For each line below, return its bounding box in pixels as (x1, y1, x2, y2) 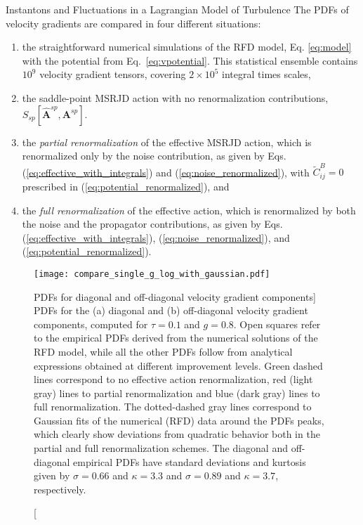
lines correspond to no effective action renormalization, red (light (34, 372, 313, 387)
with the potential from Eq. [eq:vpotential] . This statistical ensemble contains (22, 53, 358, 67)
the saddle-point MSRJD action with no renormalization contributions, (22, 90, 329, 105)
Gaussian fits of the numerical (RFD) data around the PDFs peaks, (34, 413, 324, 427)
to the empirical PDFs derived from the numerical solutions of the (34, 330, 318, 345)
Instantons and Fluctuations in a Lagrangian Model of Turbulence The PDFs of (6, 2, 349, 16)
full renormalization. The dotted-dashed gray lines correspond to (34, 399, 312, 414)
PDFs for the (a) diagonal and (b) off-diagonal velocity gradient (34, 303, 308, 318)
